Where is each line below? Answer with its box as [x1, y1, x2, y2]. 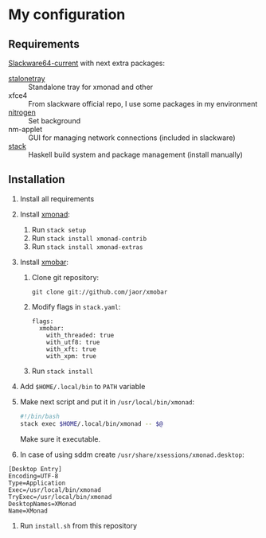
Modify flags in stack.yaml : [31, 302, 121, 311]
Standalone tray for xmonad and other [28, 82, 154, 92]
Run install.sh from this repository [19, 520, 138, 530]
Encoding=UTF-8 [8, 472, 59, 480]
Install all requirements [19, 193, 95, 204]
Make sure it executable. [19, 434, 101, 443]
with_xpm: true [46, 352, 97, 360]
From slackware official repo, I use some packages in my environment [28, 99, 258, 108]
